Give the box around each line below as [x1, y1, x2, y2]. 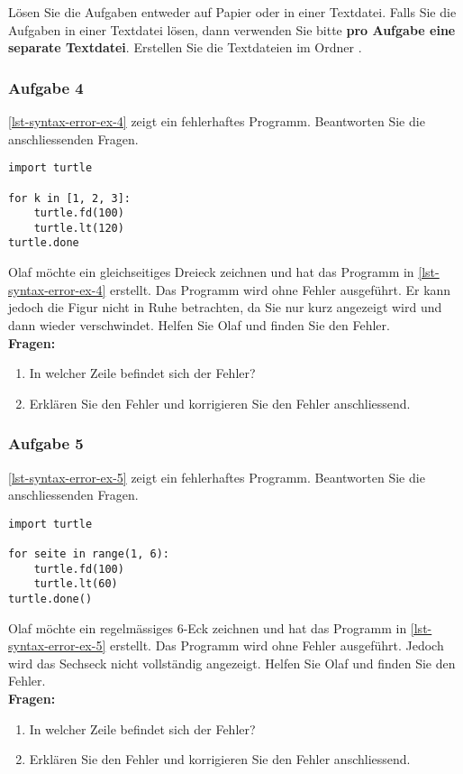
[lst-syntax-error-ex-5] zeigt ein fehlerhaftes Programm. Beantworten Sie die [8, 467, 425, 486]
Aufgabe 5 [8, 432, 84, 455]
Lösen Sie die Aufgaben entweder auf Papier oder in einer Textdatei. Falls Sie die [8, 3, 457, 21]
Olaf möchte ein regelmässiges [8, 618, 174, 637]
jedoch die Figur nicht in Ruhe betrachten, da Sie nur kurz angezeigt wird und [8, 298, 442, 317]
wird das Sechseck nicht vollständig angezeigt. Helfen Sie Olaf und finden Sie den [8, 653, 456, 672]
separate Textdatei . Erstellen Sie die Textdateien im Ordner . [8, 38, 362, 57]
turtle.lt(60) [33, 577, 118, 591]
